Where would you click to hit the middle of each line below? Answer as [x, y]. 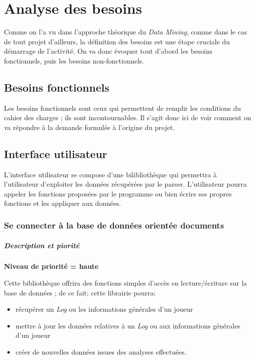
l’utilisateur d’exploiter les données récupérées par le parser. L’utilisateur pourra [126, 184]
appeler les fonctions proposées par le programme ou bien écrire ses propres [118, 193]
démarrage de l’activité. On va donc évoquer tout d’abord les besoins [108, 51]
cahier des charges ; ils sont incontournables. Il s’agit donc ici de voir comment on [128, 117]
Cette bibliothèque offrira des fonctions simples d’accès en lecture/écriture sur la [126, 283]
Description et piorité [42, 245]
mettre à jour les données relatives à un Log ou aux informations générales [128, 325]
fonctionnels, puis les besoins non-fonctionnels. [74, 60]
